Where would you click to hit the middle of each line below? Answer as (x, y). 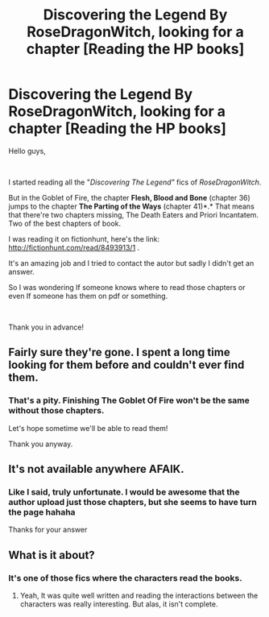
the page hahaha (42, 511)
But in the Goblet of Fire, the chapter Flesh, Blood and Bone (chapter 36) (130, 197)
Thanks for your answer (48, 530)
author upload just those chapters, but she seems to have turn (133, 502)
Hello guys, (27, 151)
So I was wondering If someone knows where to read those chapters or (127, 287)
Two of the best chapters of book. (65, 223)
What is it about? (52, 555)
